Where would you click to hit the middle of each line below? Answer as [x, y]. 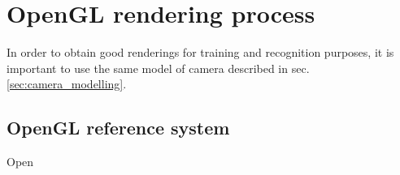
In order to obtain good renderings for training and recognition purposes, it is [200, 52]
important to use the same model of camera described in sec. [158, 68]
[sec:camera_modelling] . [67, 84]
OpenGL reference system [118, 128]
